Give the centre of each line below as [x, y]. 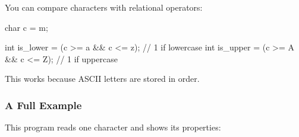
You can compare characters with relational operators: [104, 7]
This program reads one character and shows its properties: [113, 127]
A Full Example [43, 105]
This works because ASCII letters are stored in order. [102, 79]
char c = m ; [26, 27]
